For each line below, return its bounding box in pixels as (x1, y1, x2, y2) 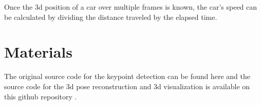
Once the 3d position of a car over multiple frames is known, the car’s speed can (4, 2, 257, 12)
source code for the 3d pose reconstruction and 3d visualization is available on (4, 81, 250, 91)
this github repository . (4, 91, 77, 101)
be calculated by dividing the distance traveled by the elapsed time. (4, 11, 217, 22)
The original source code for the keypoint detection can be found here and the (4, 71, 250, 82)
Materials (4, 41, 73, 62)
